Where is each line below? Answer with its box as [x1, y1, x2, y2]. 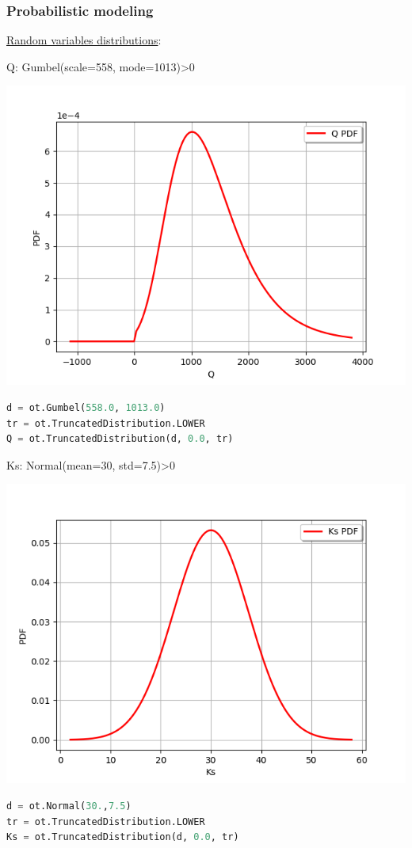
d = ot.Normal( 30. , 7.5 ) [6, 800, 132, 812]
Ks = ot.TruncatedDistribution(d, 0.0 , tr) [6, 831, 239, 843]
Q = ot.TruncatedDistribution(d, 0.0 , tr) [6, 433, 234, 445]
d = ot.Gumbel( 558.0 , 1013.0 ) [6, 402, 166, 413]
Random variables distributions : [6, 32, 162, 48]
